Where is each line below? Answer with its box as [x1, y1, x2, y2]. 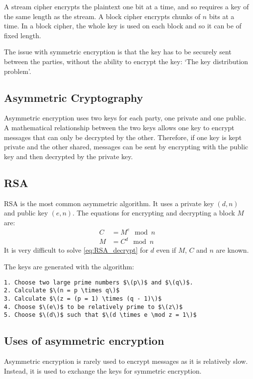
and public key [4, 208, 48, 218]
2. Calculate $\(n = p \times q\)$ [4, 287, 120, 294]
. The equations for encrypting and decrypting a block [72, 208, 235, 218]
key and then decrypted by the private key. [4, 151, 133, 161]
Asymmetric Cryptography [4, 90, 143, 105]
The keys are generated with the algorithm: [4, 261, 134, 271]
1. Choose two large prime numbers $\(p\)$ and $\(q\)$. [4, 279, 193, 286]
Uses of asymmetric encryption [4, 333, 164, 348]
